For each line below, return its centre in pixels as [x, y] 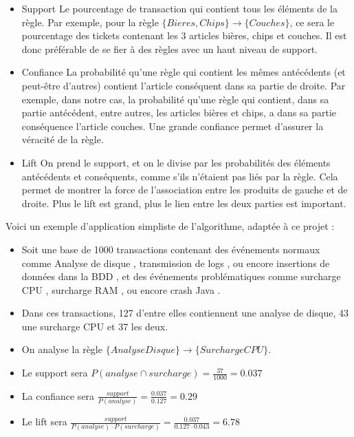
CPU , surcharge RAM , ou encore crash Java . [121, 289]
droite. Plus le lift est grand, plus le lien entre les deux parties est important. [184, 203]
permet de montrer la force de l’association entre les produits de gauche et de [185, 190]
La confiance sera [58, 395]
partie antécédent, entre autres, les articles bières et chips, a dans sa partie [179, 113]
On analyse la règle [62, 349]
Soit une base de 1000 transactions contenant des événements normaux [171, 249]
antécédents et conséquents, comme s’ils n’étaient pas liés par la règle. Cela [180, 176]
